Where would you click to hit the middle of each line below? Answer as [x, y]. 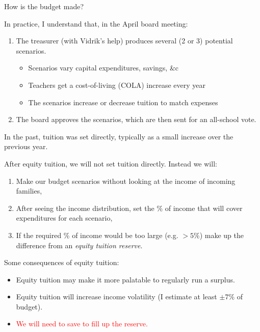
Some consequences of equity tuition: [62, 262]
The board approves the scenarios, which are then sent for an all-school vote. [136, 119]
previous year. [26, 146]
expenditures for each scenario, [64, 218]
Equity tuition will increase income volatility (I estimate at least [116, 297]
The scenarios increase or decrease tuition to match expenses [123, 102]
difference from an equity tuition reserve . [79, 245]
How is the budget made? [44, 6]
